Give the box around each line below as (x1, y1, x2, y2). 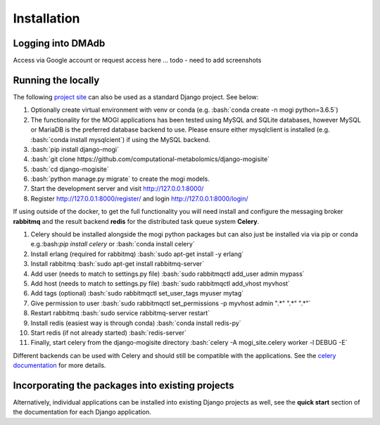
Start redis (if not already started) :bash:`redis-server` (30, 328, 186, 337)
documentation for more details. (13, 361, 106, 369)
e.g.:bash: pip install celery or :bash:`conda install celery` (30, 240, 195, 248)
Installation (13, 11, 80, 26)
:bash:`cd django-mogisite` (30, 165, 109, 173)
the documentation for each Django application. (13, 408, 151, 417)
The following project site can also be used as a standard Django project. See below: (13, 92, 259, 101)
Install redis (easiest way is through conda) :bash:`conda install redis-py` (30, 319, 242, 327)
